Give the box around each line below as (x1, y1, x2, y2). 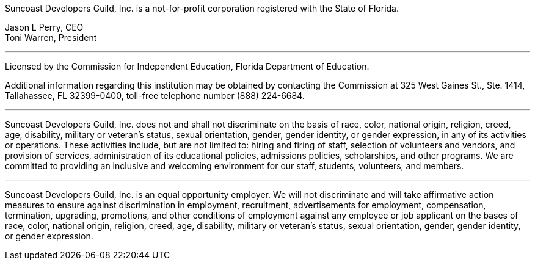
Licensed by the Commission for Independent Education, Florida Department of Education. (5, 61, 369, 71)
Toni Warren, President (5, 32, 97, 43)
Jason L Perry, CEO (5, 22, 84, 32)
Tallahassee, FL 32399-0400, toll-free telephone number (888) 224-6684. (5, 90, 305, 101)
